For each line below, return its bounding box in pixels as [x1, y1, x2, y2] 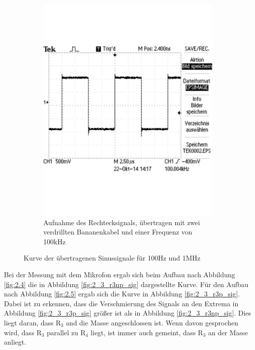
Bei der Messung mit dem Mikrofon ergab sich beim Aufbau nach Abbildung [4, 269, 235, 280]
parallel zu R [46, 327, 86, 337]
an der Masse [208, 327, 248, 337]
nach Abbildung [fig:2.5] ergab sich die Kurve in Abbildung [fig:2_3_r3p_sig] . [4, 289, 240, 299]
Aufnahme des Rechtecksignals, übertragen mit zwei [43, 217, 200, 227]
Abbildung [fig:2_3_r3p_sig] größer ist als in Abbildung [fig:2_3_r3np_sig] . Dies [4, 308, 252, 318]
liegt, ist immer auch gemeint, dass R [91, 327, 203, 337]
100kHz [43, 236, 66, 246]
